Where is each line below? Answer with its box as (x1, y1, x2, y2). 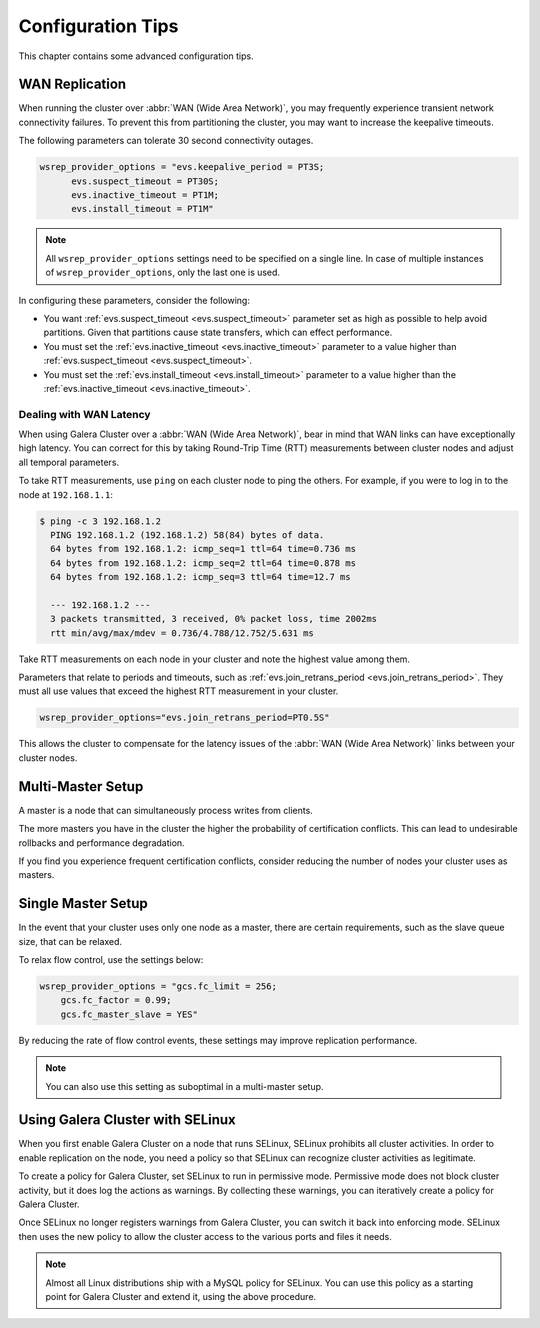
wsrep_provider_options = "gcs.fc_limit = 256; (39, 980, 277, 992)
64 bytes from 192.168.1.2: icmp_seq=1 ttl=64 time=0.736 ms (50, 543, 357, 555)
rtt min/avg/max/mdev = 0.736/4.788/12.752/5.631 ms (50, 627, 314, 639)
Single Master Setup (18, 895, 149, 912)
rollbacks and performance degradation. (18, 836, 185, 849)
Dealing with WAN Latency (18, 407, 151, 421)
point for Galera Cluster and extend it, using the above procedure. (45, 1290, 317, 1302)
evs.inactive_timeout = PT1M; (71, 190, 220, 200)
